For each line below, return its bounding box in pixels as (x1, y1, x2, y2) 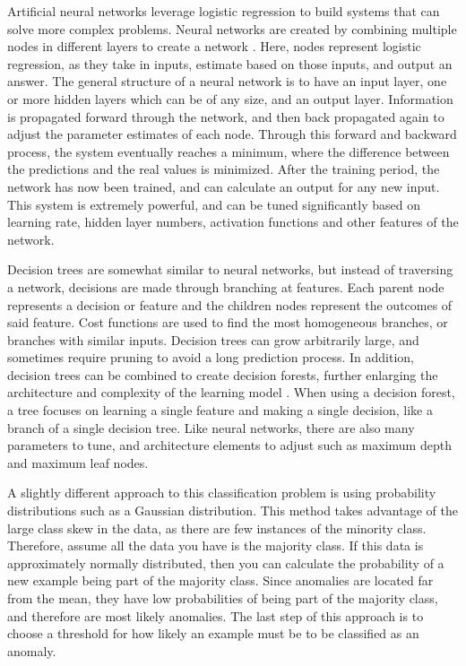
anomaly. (7, 641, 56, 660)
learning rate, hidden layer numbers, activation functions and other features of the (7, 212, 459, 231)
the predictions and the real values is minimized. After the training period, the (7, 160, 440, 178)
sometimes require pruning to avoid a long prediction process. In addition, (7, 348, 414, 367)
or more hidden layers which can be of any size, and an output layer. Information (7, 89, 453, 108)
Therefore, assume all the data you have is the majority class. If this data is (7, 536, 424, 555)
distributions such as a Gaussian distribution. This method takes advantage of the (7, 501, 458, 520)
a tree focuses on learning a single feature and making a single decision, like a (7, 401, 433, 419)
